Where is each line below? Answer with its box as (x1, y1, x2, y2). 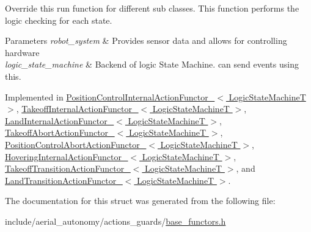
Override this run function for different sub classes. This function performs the (5, 2, 299, 14)
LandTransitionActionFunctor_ (5, 174, 123, 186)
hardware (5, 46, 40, 58)
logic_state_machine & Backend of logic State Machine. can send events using (5, 58, 299, 71)
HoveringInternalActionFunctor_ (5, 150, 128, 163)
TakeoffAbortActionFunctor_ (5, 126, 115, 139)
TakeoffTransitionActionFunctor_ (5, 162, 131, 175)
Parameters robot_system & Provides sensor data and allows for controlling (5, 34, 287, 47)
